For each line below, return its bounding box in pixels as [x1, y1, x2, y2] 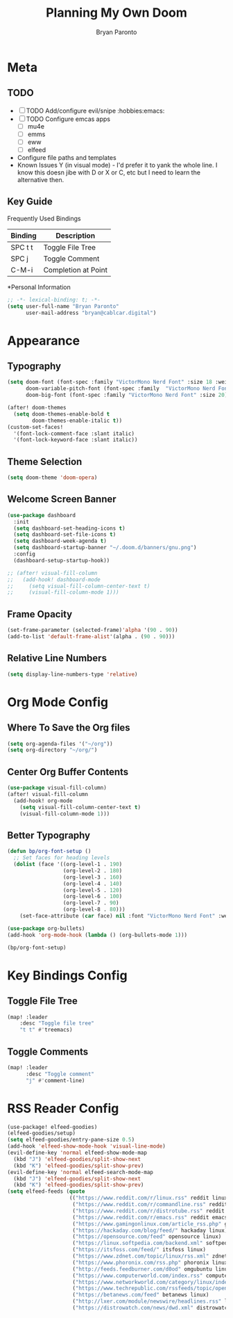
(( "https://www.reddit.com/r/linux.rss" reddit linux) [69, 1194, 231, 1202]
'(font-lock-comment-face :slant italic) [13, 430, 135, 437]
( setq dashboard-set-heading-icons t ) [13, 525, 126, 532]
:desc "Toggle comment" [25, 1071, 95, 1077]
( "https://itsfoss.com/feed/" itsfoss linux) [72, 1246, 207, 1253]
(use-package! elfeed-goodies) [7, 1123, 98, 1130]
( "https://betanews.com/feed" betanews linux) [72, 1292, 209, 1299]
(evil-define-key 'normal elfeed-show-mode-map [7, 1149, 148, 1157]
